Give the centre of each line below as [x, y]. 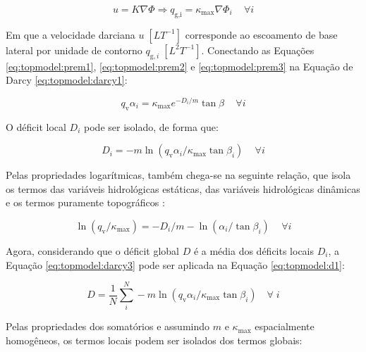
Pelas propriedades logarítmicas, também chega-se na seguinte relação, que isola [178, 175]
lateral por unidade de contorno [74, 50]
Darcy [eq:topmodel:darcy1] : [67, 80]
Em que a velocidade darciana [71, 34]
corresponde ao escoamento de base [261, 34]
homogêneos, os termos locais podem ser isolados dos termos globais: [154, 340]
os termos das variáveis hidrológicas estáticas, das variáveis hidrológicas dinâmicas [183, 188]
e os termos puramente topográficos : [85, 202]
